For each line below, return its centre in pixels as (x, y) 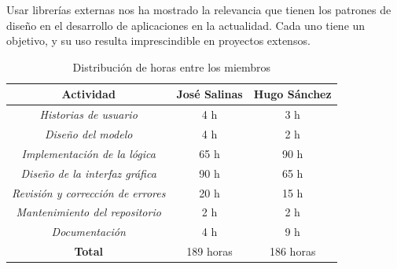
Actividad (88, 94)
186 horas (292, 251)
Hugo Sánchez (292, 94)
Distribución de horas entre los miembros (172, 66)
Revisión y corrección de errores (89, 192)
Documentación (88, 232)
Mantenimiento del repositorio (88, 212)
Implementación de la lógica (88, 153)
